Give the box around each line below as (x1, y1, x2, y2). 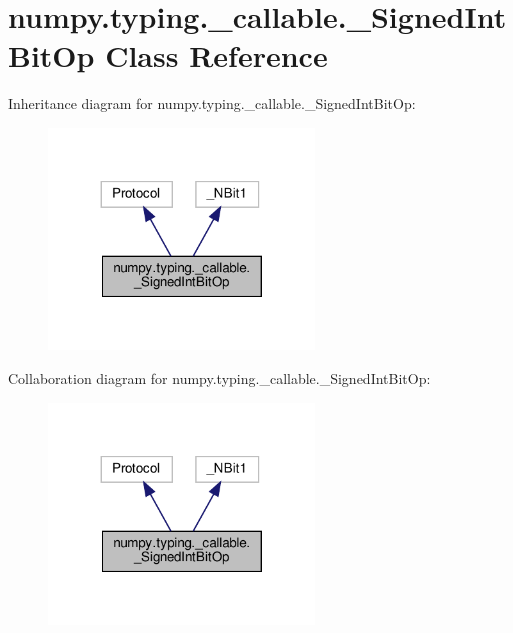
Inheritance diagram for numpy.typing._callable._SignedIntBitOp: (8, 93, 416, 114)
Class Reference (105, 35, 328, 76)
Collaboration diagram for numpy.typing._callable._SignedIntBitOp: (8, 368, 431, 389)
